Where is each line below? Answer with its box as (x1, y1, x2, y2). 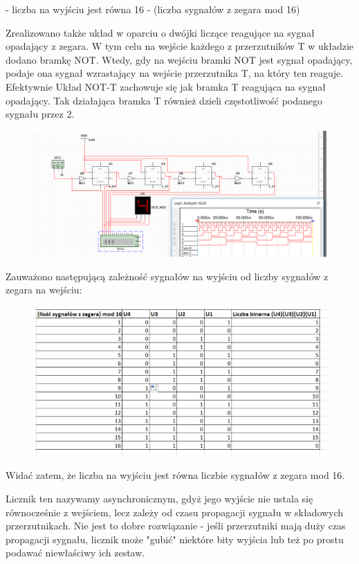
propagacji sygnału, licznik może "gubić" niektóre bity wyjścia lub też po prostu (6, 531, 344, 546)
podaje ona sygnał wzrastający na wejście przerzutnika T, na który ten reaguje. (6, 66, 344, 80)
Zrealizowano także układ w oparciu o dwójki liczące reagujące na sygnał (6, 25, 315, 39)
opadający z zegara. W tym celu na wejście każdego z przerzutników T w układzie (6, 39, 353, 53)
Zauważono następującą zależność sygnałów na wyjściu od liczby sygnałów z (6, 269, 329, 283)
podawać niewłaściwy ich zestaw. (6, 545, 145, 560)
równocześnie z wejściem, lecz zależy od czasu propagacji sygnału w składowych (6, 504, 344, 519)
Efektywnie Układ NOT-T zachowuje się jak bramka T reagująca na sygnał (6, 79, 326, 93)
